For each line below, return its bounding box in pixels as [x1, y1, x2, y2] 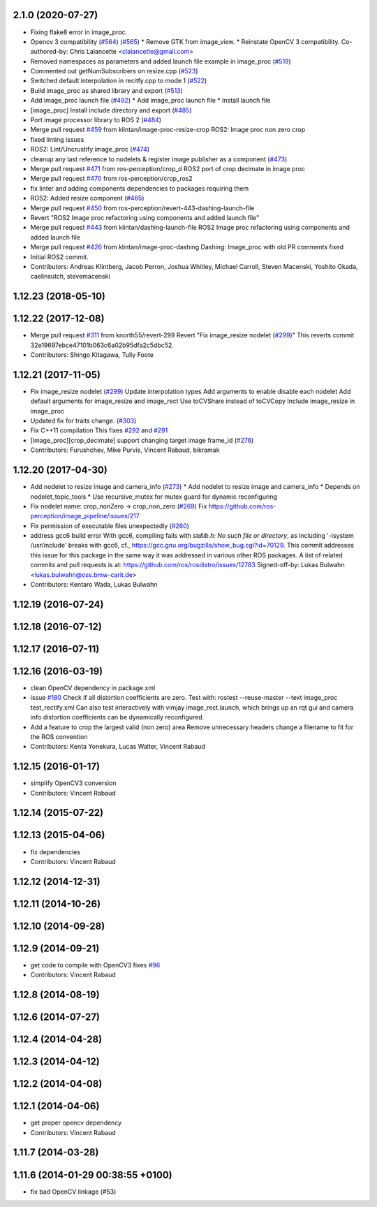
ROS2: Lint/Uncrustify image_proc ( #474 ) [30, 145, 150, 154]
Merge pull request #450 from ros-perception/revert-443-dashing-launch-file [30, 203, 255, 212]
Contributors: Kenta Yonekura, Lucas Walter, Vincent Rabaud [30, 743, 206, 751]
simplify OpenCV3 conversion [30, 779, 117, 787]
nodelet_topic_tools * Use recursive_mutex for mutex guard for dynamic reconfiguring [30, 492, 278, 501]
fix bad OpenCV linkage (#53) [30, 1187, 117, 1196]
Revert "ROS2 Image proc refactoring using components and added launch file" [30, 213, 260, 221]
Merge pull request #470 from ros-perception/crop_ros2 [30, 175, 193, 183]
